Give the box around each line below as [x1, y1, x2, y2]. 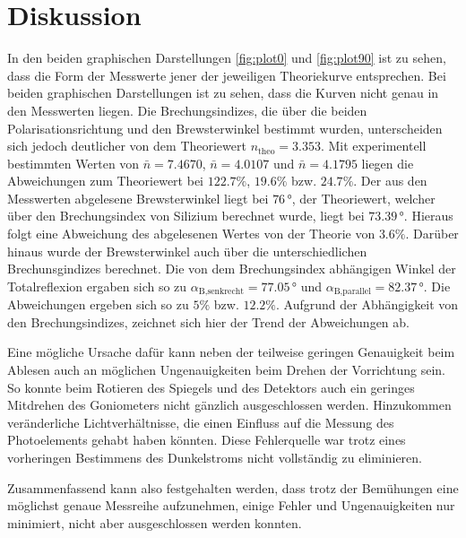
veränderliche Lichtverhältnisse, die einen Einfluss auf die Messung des [7, 412, 394, 431]
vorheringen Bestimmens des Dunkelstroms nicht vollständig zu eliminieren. [7, 448, 422, 467]
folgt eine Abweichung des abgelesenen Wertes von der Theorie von [7, 224, 375, 243]
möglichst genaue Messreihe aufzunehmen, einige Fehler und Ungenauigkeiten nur [7, 496, 455, 515]
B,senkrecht [198, 287, 245, 297]
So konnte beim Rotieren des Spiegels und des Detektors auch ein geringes [7, 377, 415, 396]
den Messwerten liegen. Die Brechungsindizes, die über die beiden [7, 100, 367, 119]
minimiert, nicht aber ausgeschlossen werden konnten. [7, 513, 302, 532]
